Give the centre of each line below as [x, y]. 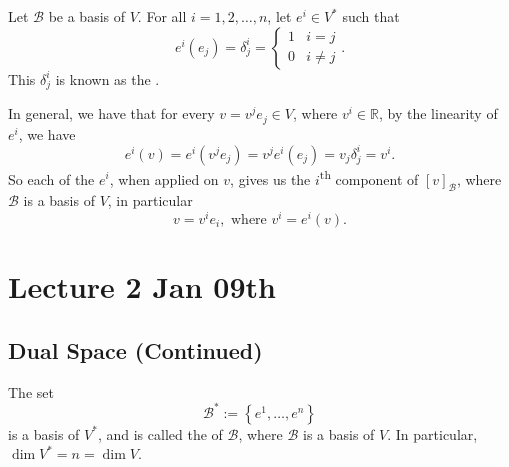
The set [31, 391]
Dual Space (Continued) [135, 349]
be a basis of [87, 16]
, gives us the [270, 178]
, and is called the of [160, 433]
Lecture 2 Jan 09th [142, 286]
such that [371, 16]
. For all [162, 16]
